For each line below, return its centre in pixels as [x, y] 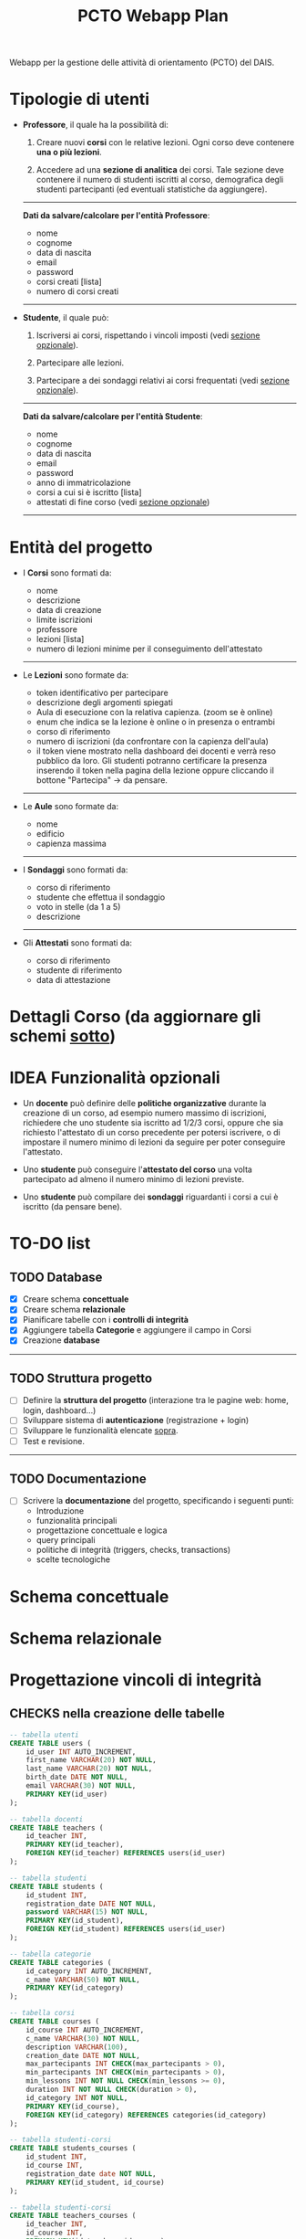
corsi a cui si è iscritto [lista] [89, 492]
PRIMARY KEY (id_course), [73, 2107]
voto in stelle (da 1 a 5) [78, 907]
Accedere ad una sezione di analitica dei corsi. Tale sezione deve [160, 170]
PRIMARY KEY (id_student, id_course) [96, 2182]
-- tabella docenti [46, 1819]
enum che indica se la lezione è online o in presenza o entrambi [156, 722]
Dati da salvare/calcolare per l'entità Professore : [116, 216]
